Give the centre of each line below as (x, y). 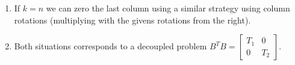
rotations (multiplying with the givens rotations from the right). (132, 20)
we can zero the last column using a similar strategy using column (168, 8)
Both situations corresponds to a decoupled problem (110, 46)
